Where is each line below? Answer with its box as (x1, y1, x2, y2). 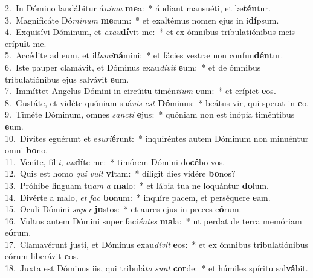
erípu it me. (5, 37, 47, 49)
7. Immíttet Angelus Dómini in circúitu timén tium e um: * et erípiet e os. (5, 84, 276, 97)
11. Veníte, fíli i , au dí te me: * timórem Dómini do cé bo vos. (5, 155, 225, 168)
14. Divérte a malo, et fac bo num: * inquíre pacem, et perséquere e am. (5, 191, 271, 203)
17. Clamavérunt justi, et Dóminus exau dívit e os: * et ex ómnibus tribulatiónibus (5, 238, 309, 250)
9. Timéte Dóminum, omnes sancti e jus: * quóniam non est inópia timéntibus (5, 108, 295, 121)
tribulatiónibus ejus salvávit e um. (5, 72, 129, 85)
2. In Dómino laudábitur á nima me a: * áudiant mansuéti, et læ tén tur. (5, 2, 271, 14)
